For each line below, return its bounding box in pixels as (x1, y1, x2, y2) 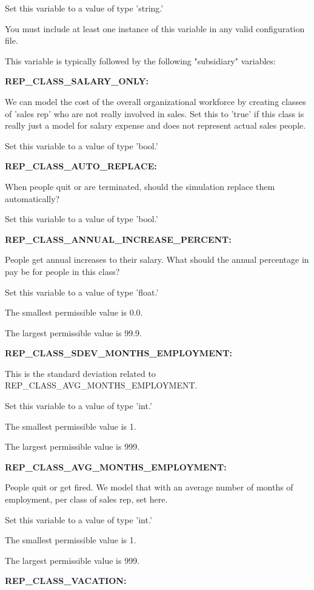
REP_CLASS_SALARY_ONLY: (5, 75, 149, 87)
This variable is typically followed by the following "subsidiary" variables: (5, 54, 276, 67)
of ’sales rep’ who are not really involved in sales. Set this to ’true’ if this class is (5, 107, 304, 120)
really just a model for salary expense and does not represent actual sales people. (5, 119, 306, 132)
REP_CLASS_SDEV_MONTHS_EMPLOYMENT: (5, 347, 233, 359)
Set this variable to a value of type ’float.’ (5, 285, 159, 298)
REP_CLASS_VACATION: (5, 574, 127, 587)
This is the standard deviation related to (5, 367, 156, 379)
